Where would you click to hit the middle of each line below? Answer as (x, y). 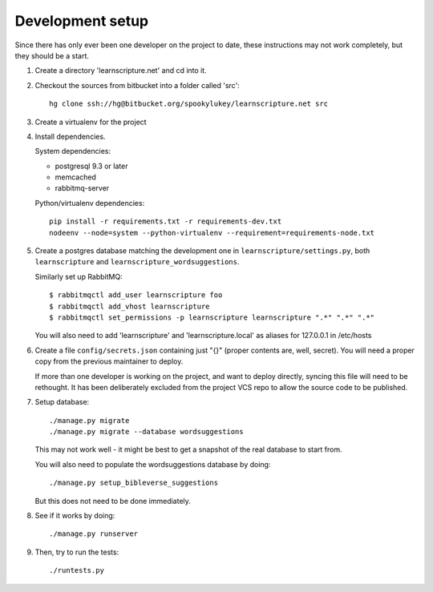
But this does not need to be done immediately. (113, 501)
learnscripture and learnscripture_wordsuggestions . (137, 262)
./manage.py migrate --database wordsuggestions (146, 432)
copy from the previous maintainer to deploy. (109, 361)
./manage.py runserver (94, 534)
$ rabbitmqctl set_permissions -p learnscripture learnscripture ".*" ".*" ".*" (212, 317)
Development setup (82, 21)
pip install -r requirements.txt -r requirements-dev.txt (166, 221)
